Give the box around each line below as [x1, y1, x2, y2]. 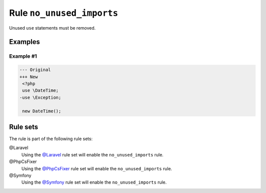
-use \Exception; [19, 94, 62, 100]
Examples [9, 38, 40, 46]
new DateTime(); [22, 109, 62, 114]
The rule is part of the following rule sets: [9, 136, 93, 142]
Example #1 [9, 53, 37, 60]
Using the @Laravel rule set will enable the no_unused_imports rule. [21, 152, 164, 157]
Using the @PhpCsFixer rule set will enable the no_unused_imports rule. [21, 165, 172, 171]
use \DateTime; [22, 88, 59, 93]
